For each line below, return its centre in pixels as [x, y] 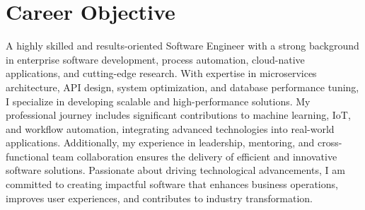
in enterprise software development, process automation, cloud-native [155, 59]
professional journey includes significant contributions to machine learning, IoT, [178, 115]
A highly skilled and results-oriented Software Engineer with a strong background [182, 46]
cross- [330, 142]
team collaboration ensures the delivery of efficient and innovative [195, 156]
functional [28, 156]
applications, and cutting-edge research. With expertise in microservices [161, 73]
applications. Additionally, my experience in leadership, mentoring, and [160, 142]
